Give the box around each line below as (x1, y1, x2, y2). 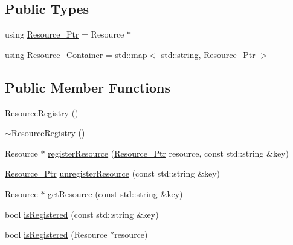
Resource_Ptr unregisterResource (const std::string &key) (5, 167, 220, 180)
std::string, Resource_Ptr (161, 48, 256, 60)
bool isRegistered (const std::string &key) (5, 207, 159, 220)
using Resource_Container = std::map (5, 48, 147, 60)
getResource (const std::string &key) (48, 187, 183, 200)
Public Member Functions (5, 77, 170, 96)
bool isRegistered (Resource (5, 228, 108, 241)
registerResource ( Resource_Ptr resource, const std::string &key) (48, 146, 289, 159)
